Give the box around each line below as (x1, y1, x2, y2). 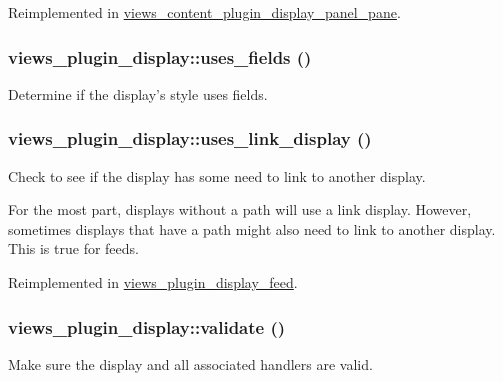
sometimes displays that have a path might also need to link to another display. (8, 218, 496, 239)
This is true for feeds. (8, 238, 139, 259)
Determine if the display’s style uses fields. (8, 83, 268, 104)
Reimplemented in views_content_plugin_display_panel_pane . (8, 2, 401, 22)
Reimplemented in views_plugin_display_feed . (8, 272, 298, 292)
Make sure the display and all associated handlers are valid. (8, 353, 373, 374)
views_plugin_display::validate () (8, 314, 286, 339)
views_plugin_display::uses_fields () (8, 44, 312, 69)
